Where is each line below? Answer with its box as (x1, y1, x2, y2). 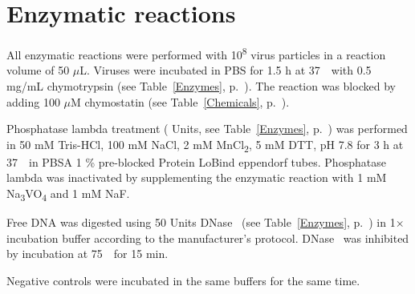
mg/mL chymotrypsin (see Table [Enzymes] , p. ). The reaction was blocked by (6, 77, 396, 94)
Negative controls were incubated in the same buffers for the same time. (6, 272, 360, 288)
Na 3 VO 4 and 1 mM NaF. (6, 185, 130, 203)
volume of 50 (6, 62, 70, 79)
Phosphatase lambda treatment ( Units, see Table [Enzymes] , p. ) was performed (6, 120, 408, 137)
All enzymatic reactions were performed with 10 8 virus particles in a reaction (6, 44, 386, 62)
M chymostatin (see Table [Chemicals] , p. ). (71, 93, 290, 110)
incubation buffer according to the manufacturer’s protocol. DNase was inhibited (6, 229, 409, 246)
